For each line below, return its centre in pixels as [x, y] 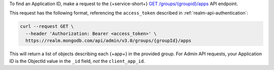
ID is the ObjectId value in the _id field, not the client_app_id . [77, 61]
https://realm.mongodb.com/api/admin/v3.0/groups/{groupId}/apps [109, 41]
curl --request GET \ [47, 26]
